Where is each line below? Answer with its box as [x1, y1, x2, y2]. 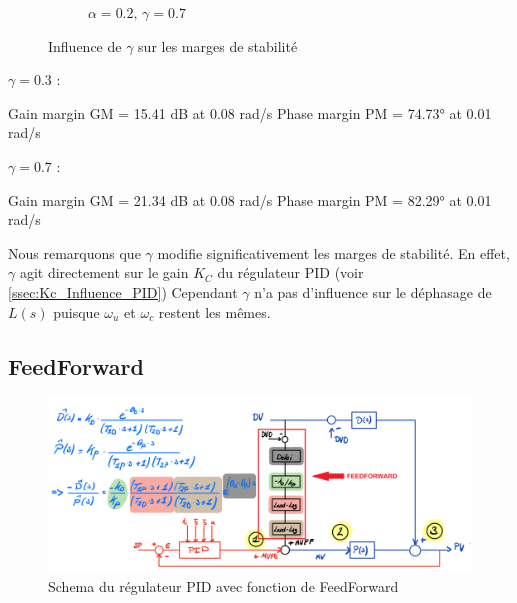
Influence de [48, 35, 122, 56]
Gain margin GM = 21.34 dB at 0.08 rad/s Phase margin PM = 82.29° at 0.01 [8, 189, 492, 210]
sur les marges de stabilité [138, 35, 298, 56]
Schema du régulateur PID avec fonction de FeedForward [48, 575, 399, 596]
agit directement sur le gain [19, 262, 189, 283]
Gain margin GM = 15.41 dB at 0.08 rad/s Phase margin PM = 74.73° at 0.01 [8, 102, 492, 123]
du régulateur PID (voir [217, 262, 364, 283]
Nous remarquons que [8, 242, 141, 263]
